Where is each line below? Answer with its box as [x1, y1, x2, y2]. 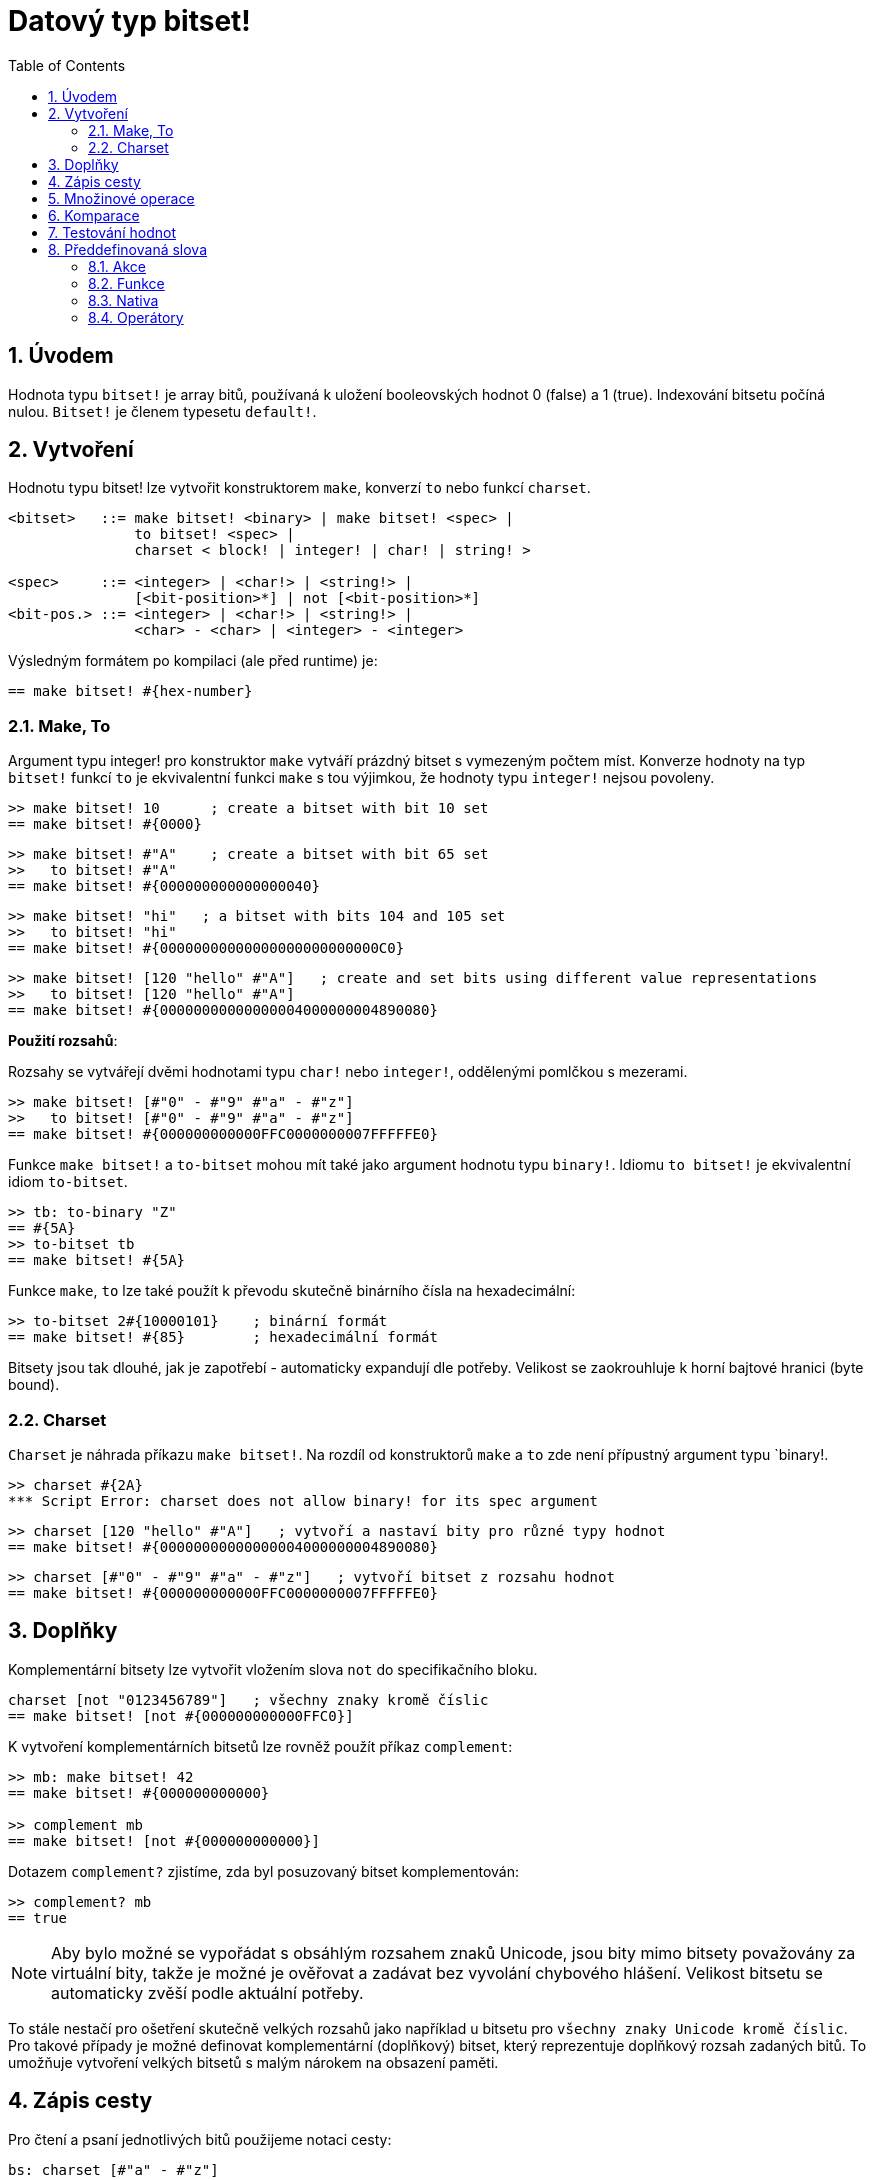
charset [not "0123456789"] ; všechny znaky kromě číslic [8, 1691, 489, 1708]
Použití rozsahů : [8, 1032, 118, 1050]
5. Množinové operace [48, 189, 195, 207]
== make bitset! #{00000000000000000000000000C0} [8, 940, 405, 957]
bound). [8, 1376, 60, 1394]
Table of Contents [8, 56, 126, 74]
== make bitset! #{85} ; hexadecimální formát [8, 1329, 438, 1346]
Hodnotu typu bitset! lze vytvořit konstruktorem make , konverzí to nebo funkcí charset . [8, 479, 591, 497]
